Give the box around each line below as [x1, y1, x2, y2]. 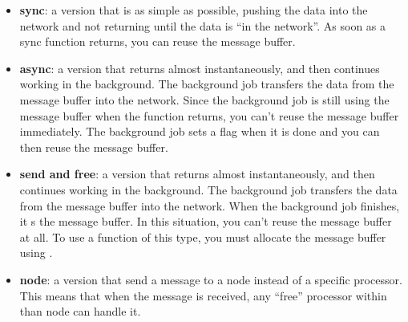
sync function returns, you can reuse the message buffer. [19, 33, 296, 50]
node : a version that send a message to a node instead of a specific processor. [19, 271, 402, 287]
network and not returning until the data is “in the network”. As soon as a [19, 17, 386, 34]
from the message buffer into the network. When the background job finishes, [19, 197, 400, 214]
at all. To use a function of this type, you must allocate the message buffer [19, 228, 386, 245]
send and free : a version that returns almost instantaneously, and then [19, 165, 375, 182]
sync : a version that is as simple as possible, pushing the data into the [19, 2, 368, 18]
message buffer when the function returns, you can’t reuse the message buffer [19, 107, 399, 124]
